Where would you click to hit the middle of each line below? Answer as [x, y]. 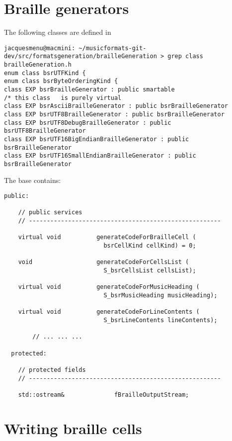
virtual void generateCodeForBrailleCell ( [107, 237]
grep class [185, 56]
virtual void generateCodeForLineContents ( [109, 312]
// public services [50, 213]
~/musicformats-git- [113, 48]
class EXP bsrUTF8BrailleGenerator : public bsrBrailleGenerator [114, 114]
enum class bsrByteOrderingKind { [61, 81]
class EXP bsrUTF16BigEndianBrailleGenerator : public [97, 139]
